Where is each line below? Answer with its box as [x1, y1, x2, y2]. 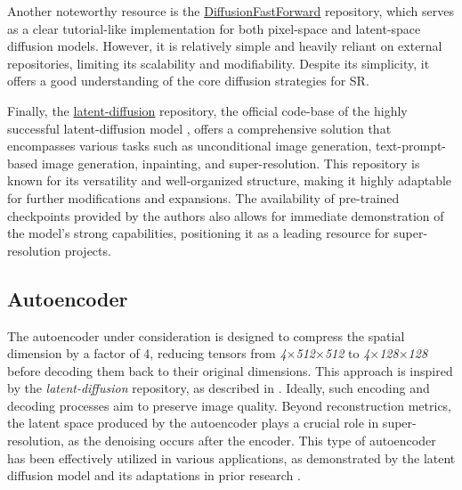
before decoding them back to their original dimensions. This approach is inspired [7, 361, 453, 380]
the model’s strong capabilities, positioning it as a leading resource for [7, 224, 390, 242]
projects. [64, 241, 111, 259]
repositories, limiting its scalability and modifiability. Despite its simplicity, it [7, 53, 430, 72]
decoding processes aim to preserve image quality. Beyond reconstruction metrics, [7, 396, 452, 414]
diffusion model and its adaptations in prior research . [7, 466, 301, 485]
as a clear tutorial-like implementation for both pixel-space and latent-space [7, 19, 421, 37]
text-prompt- [376, 136, 447, 155]
